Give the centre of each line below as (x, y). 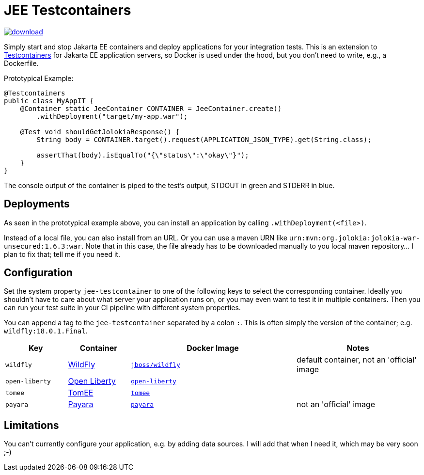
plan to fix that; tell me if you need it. (62, 254)
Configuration (38, 273)
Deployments (37, 204)
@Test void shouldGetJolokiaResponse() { (100, 132)
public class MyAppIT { (49, 101)
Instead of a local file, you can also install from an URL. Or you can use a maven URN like (146, 237)
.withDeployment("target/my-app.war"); (112, 116)
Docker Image (213, 348)
